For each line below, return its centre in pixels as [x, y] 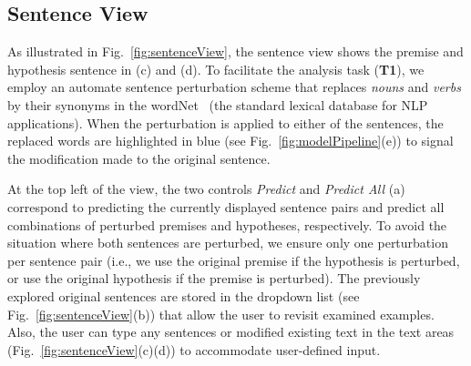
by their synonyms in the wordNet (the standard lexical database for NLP [218, 104]
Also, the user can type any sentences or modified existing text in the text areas [231, 332]
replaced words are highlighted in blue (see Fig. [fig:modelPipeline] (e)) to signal [230, 141]
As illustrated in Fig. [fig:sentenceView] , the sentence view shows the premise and [235, 51]
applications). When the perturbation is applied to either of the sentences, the [225, 122]
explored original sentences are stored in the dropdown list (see [184, 295]
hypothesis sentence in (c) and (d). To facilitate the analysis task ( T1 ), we [216, 69]
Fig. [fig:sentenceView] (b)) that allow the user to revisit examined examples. [221, 314]
